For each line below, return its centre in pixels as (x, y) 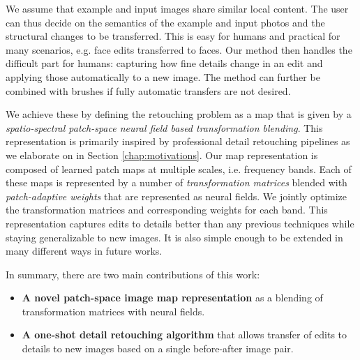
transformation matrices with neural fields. (113, 311)
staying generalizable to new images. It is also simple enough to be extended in (174, 237)
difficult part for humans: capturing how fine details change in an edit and (164, 63)
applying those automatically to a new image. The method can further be (163, 76)
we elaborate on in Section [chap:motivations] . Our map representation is (162, 155)
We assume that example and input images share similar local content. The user (177, 8)
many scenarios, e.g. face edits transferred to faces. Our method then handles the (179, 49)
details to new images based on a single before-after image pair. (158, 348)
